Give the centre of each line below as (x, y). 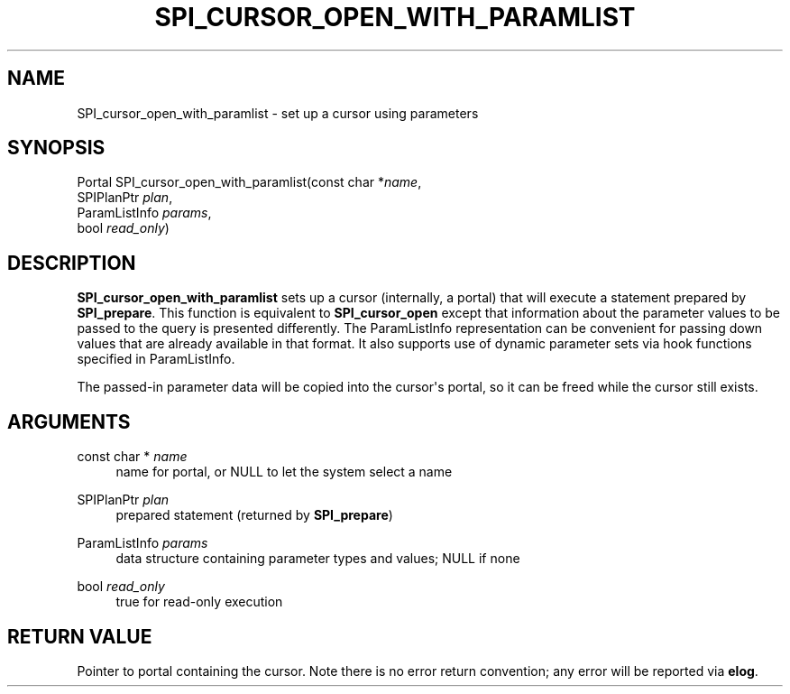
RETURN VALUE (80, 636)
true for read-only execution (199, 602)
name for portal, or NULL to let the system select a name (284, 472)
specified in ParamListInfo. (156, 359)
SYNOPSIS (56, 148)
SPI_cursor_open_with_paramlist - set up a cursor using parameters (278, 113)
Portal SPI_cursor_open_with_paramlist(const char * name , (249, 182)
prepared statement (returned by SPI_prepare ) (254, 515)
